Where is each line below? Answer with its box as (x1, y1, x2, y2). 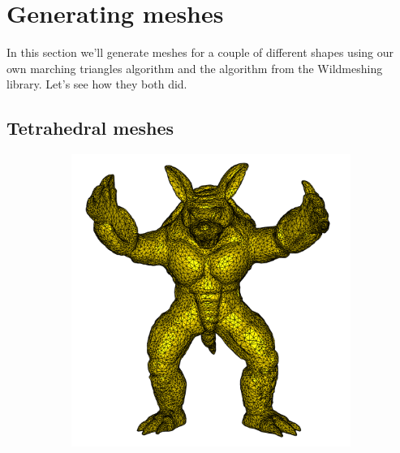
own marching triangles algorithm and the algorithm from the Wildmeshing (6, 59, 383, 76)
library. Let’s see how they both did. (6, 75, 187, 93)
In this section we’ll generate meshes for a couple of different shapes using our (6, 44, 394, 61)
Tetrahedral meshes (6, 115, 174, 140)
